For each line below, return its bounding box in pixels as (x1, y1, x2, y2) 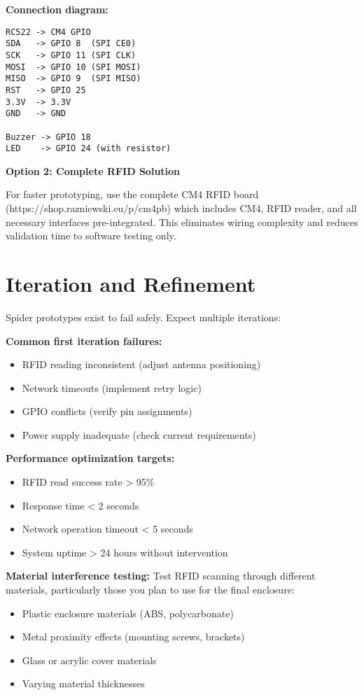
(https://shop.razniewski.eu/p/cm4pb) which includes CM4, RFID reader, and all (6, 201, 357, 215)
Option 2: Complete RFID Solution (6, 163, 181, 178)
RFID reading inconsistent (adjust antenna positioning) (22, 357, 261, 372)
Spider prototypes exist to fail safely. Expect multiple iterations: (6, 309, 281, 324)
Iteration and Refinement (6, 269, 256, 297)
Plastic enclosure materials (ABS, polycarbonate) (22, 605, 234, 620)
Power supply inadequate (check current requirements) (22, 427, 256, 442)
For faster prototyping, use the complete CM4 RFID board (6, 187, 259, 202)
